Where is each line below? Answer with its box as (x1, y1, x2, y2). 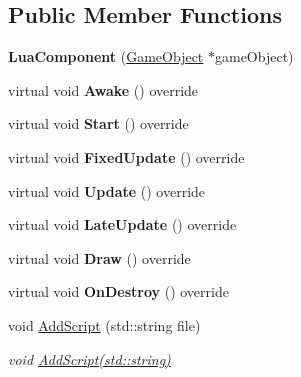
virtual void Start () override (8, 113, 189, 134)
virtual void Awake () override (8, 79, 199, 100)
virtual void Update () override (8, 180, 206, 201)
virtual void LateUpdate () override (8, 214, 237, 235)
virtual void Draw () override (8, 247, 191, 268)
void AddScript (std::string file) (8, 314, 201, 335)
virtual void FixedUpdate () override (8, 146, 245, 167)
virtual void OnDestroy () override (8, 281, 229, 302)
